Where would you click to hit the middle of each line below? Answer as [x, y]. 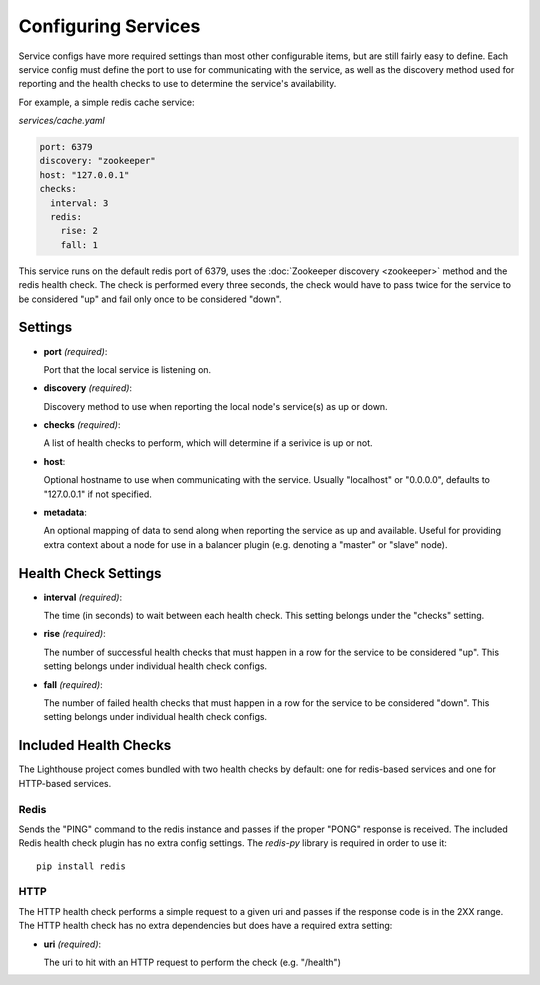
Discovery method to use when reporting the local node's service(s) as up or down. [216, 406]
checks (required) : [82, 425]
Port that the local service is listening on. [127, 369]
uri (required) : [72, 944]
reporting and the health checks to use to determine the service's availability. [177, 84]
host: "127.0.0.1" [84, 174]
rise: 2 [79, 231]
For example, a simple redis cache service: [106, 102]
